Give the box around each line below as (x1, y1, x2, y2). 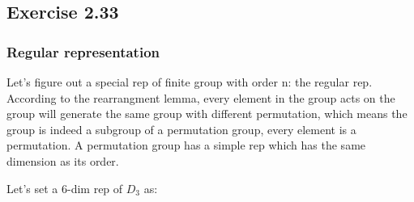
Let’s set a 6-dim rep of (6, 179, 123, 196)
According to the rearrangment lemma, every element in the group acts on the (6, 89, 395, 106)
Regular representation (6, 41, 160, 61)
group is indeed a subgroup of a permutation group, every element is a (6, 120, 356, 137)
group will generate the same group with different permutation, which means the (6, 105, 408, 122)
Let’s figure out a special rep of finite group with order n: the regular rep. (6, 74, 373, 90)
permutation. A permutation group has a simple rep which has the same (6, 137, 366, 154)
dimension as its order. (6, 152, 119, 169)
